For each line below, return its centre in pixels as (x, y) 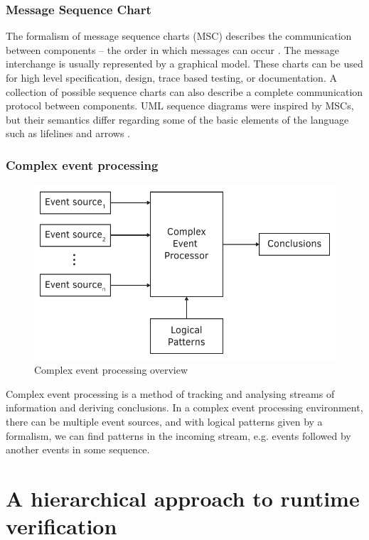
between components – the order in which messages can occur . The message (173, 49)
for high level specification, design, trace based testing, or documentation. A (171, 77)
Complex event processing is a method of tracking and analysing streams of (170, 393)
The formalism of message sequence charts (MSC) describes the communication (179, 36)
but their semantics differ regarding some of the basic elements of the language (177, 119)
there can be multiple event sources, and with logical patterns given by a (164, 421)
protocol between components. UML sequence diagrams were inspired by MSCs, (180, 106)
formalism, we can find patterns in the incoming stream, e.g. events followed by (178, 435)
